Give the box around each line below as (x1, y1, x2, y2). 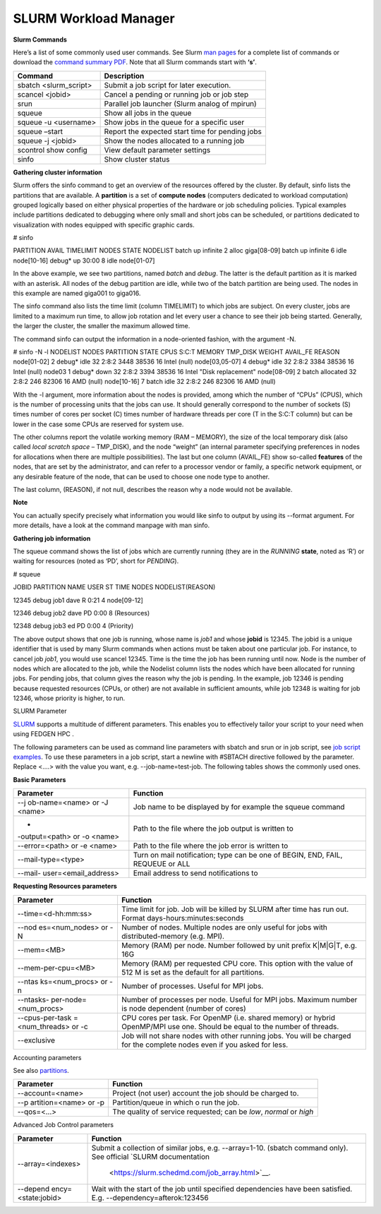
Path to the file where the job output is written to (133, 824, 294, 834)
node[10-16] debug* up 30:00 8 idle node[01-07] (13, 256, 155, 265)
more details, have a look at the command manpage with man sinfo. (13, 521, 210, 529)
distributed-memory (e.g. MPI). (121, 931, 225, 941)
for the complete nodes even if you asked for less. (121, 1040, 289, 1050)
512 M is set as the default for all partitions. (121, 967, 265, 977)
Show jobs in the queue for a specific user (104, 117, 245, 127)
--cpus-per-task (17, 1013, 72, 1023)
